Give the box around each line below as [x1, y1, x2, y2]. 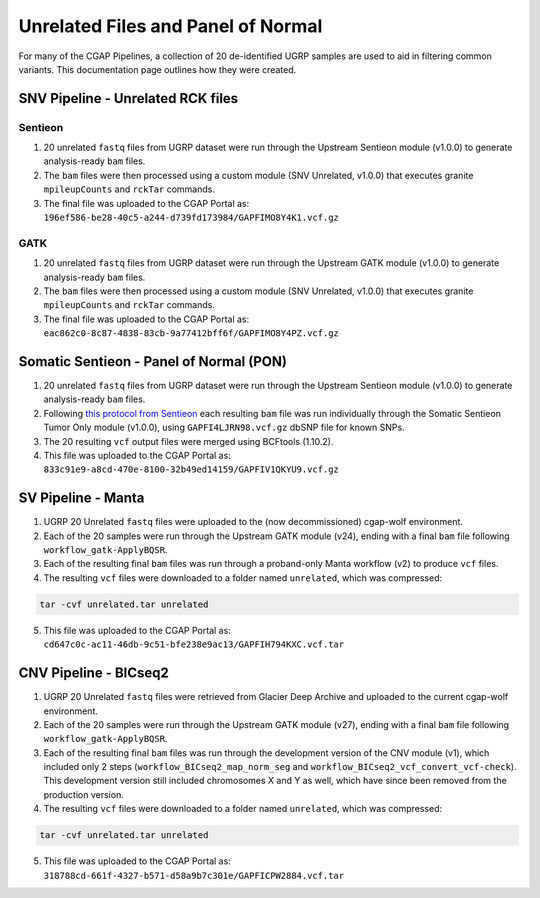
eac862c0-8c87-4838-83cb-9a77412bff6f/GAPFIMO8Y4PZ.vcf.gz [43, 328, 340, 339]
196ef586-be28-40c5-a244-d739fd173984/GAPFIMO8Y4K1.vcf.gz [43, 212, 340, 224]
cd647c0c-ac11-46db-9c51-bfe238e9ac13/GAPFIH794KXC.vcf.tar [43, 639, 345, 650]
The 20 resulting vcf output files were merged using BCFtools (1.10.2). [43, 435, 334, 447]
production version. [43, 788, 124, 800]
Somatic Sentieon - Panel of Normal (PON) [18, 353, 287, 370]
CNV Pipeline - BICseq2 [18, 665, 170, 682]
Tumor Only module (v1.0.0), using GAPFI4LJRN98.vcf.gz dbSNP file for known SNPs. [43, 421, 405, 434]
